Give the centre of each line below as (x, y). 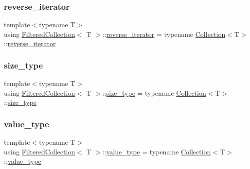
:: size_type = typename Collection (154, 93)
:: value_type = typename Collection (157, 151)
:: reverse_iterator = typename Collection (164, 34)
